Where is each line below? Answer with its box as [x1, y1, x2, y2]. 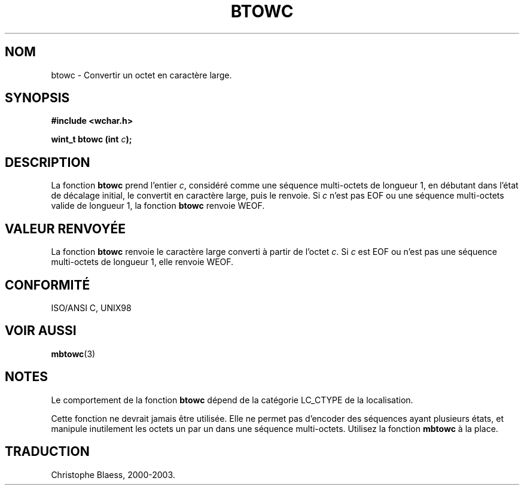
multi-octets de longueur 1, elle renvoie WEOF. [51, 257, 234, 267]
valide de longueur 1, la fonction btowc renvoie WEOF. [51, 200, 265, 211]
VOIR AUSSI [5, 323, 77, 339]
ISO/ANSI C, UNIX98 [51, 302, 132, 313]
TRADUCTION [5, 444, 90, 459]
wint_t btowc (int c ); [51, 134, 132, 145]
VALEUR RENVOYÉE [5, 221, 126, 236]
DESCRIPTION [5, 154, 90, 170]
